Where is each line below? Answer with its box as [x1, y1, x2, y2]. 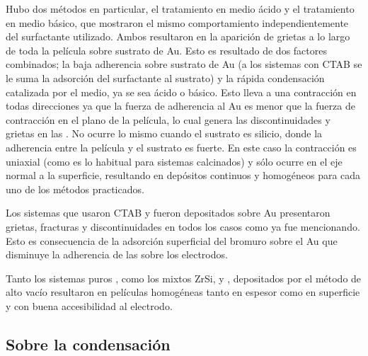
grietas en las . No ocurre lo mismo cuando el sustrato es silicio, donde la [6, 126, 323, 141]
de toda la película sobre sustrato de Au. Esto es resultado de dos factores [6, 42, 327, 57]
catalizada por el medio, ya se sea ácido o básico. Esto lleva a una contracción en [6, 84, 357, 99]
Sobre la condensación [6, 333, 171, 355]
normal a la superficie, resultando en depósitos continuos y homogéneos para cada [6, 168, 361, 183]
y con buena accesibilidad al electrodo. [6, 298, 173, 313]
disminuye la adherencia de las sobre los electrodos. [6, 247, 228, 262]
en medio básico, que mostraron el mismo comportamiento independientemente [6, 15, 349, 30]
